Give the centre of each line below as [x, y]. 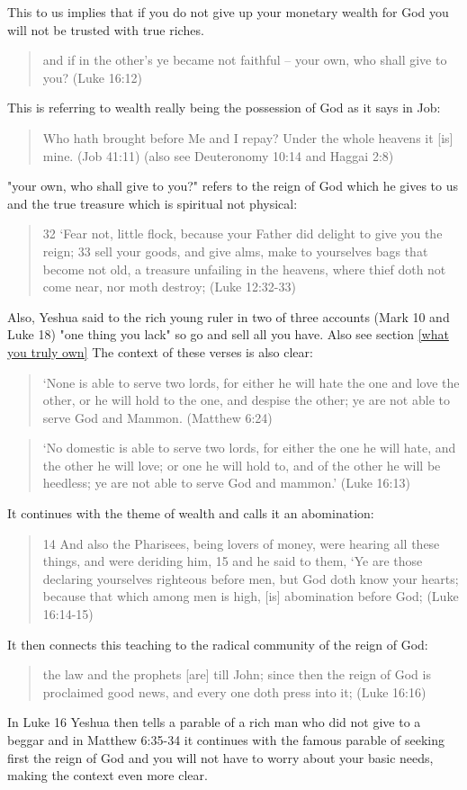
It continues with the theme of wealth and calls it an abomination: [191, 513]
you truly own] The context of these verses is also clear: [160, 351]
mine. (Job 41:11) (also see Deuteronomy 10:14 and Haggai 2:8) [218, 155]
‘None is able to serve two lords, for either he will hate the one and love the [251, 382]
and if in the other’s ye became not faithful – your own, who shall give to [245, 60]
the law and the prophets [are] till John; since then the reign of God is [237, 674]
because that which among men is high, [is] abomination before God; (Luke [251, 596]
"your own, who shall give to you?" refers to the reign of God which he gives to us [233, 186]
